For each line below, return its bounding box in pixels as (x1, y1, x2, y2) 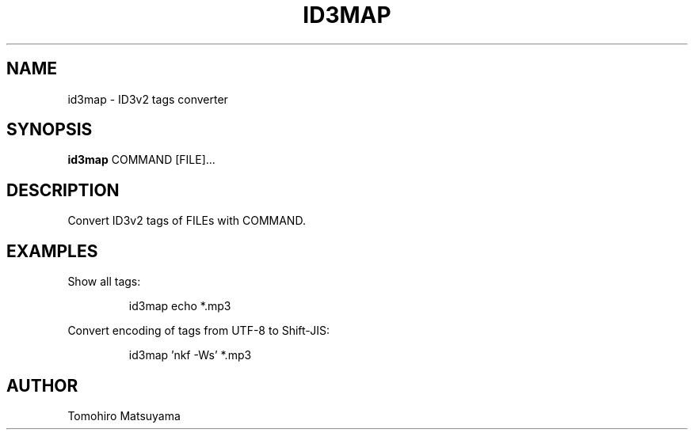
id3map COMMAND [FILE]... (67, 153, 215, 167)
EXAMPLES (6, 241, 98, 261)
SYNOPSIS (6, 119, 93, 140)
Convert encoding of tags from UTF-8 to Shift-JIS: (67, 324, 330, 338)
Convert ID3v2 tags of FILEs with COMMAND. (67, 214, 306, 228)
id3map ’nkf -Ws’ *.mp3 (128, 348, 252, 362)
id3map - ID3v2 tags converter (67, 92, 228, 106)
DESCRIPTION (6, 180, 120, 200)
